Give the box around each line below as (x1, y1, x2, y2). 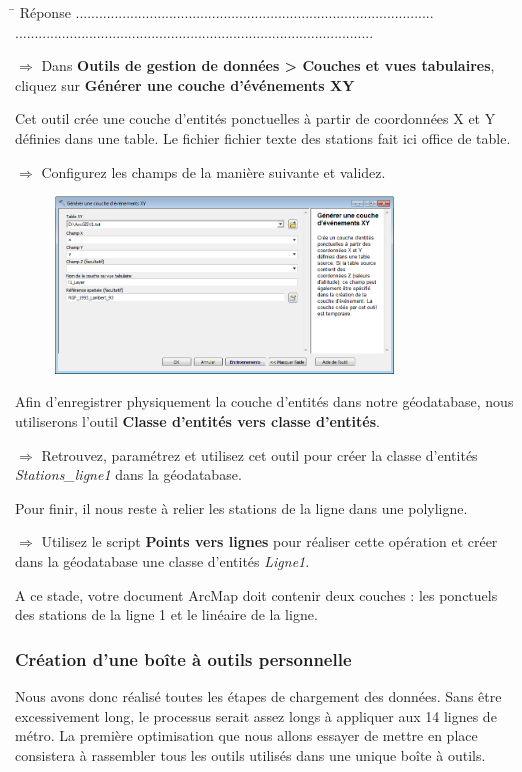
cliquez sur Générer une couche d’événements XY (15, 74, 355, 95)
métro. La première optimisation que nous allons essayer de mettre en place (15, 725, 478, 746)
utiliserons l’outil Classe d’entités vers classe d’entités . (15, 411, 380, 432)
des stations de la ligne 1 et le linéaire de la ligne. (15, 604, 318, 625)
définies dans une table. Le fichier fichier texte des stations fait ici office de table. (15, 127, 511, 148)
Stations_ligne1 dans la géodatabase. (15, 464, 242, 485)
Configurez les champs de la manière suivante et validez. (41, 161, 386, 182)
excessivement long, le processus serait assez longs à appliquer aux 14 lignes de (15, 705, 497, 726)
